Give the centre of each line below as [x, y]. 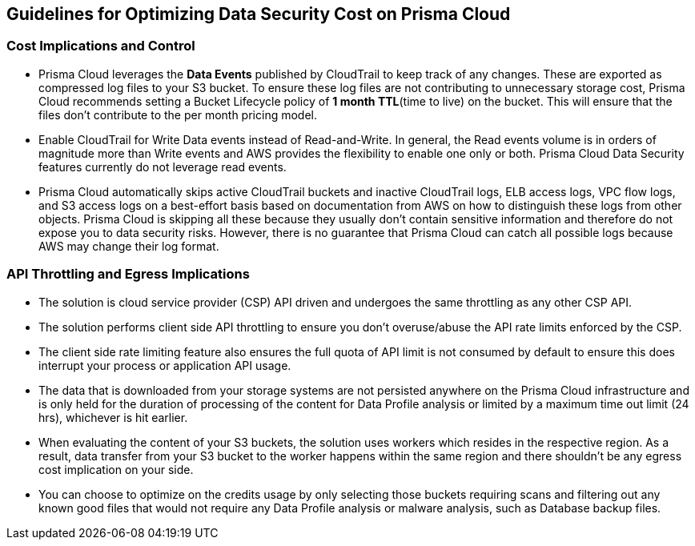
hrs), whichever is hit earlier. [113, 417]
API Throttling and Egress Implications [128, 274]
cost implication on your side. [116, 469]
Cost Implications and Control [101, 46]
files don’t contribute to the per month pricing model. [178, 114]
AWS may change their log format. [129, 246]
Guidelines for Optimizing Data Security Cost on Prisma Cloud [259, 14]
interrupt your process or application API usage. [165, 365]
